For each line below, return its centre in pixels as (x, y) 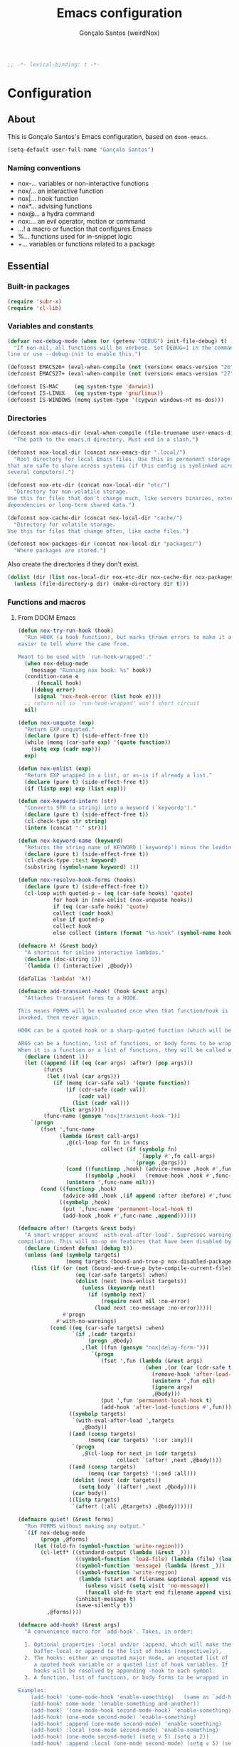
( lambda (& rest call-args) (99, 1136)
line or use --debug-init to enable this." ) (74, 354)
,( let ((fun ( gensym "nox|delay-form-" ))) (145, 1348)
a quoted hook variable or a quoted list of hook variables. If (131, 1664)
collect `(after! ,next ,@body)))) (169, 1461)
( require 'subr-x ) (34, 301)
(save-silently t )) (104, 1606)
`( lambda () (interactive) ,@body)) (79, 966)
